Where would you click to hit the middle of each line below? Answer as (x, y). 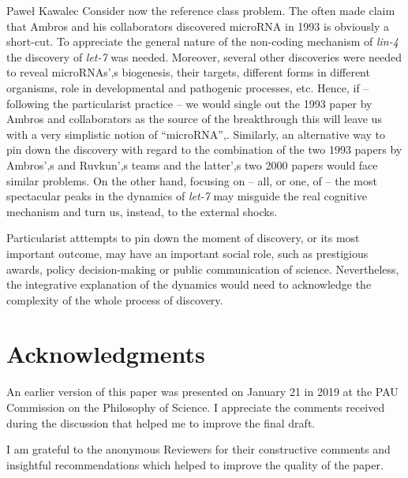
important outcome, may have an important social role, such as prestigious (187, 253)
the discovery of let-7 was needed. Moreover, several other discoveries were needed (204, 56)
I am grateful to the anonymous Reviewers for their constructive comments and (198, 449)
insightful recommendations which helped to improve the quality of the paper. (195, 464)
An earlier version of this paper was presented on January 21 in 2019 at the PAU (202, 392)
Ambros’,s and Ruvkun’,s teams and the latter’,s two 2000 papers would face (192, 164)
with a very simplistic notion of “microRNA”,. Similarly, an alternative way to (196, 134)
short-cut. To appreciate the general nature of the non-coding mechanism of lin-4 (202, 41)
